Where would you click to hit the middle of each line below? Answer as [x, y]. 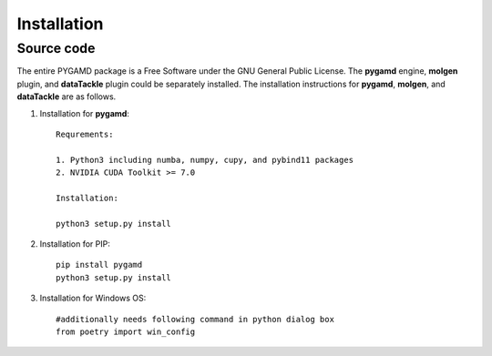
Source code [56, 48]
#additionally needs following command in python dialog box [195, 319]
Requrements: [85, 134]
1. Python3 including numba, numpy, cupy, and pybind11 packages [205, 160]
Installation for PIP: [75, 244]
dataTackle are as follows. [67, 97]
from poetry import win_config [126, 332]
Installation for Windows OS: [93, 298]
